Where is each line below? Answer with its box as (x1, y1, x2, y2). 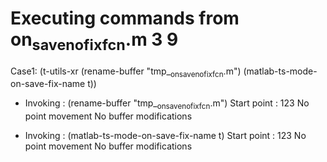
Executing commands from (10, 7, 240, 30)
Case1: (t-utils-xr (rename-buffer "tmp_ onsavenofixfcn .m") (10, 65, 242, 79)
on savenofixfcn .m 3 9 (10, 28, 179, 54)
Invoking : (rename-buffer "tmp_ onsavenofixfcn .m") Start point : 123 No (24, 97, 310, 112)
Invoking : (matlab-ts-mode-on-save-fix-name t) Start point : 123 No (24, 130, 307, 142)
